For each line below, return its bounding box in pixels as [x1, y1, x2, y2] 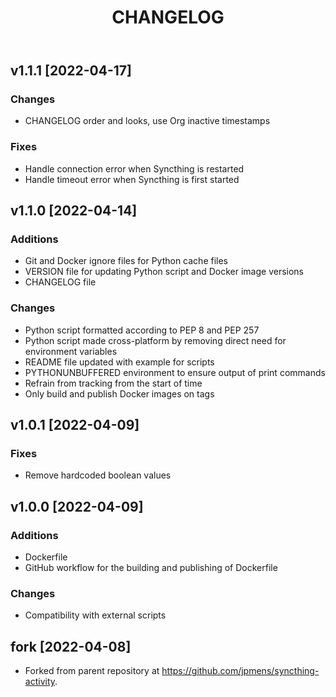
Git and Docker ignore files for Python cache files [24, 255, 228, 267]
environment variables [24, 345, 118, 357]
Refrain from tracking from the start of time [24, 377, 203, 389]
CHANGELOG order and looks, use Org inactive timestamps [24, 115, 271, 127]
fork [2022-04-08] [10, 638, 132, 655]
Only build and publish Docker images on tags [24, 387, 215, 400]
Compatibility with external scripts [24, 609, 167, 621]
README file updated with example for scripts [24, 356, 215, 368]
